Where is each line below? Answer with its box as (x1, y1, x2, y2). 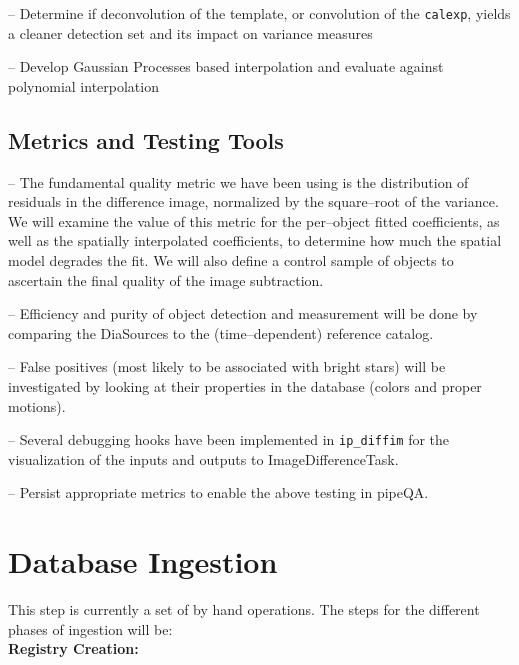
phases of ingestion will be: (8, 618, 173, 639)
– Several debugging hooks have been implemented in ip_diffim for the (8, 429, 450, 450)
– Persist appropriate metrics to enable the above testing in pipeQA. (8, 482, 429, 503)
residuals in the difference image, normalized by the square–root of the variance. (8, 191, 499, 212)
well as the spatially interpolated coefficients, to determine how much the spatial (8, 230, 502, 251)
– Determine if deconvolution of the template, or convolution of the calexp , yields (8, 3, 511, 23)
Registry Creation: (8, 638, 139, 659)
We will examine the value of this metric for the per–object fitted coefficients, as (8, 210, 500, 231)
